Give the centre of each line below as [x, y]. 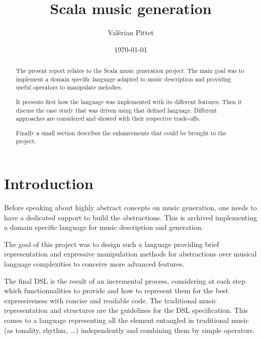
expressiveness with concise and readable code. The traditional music [110, 300]
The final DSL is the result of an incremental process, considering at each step [125, 280]
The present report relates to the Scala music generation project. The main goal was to [130, 71]
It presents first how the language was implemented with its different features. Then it [129, 101]
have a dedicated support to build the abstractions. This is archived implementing [130, 217]
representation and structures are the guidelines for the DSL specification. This [126, 310]
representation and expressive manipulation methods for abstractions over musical [130, 254]
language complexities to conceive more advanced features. [94, 264]
